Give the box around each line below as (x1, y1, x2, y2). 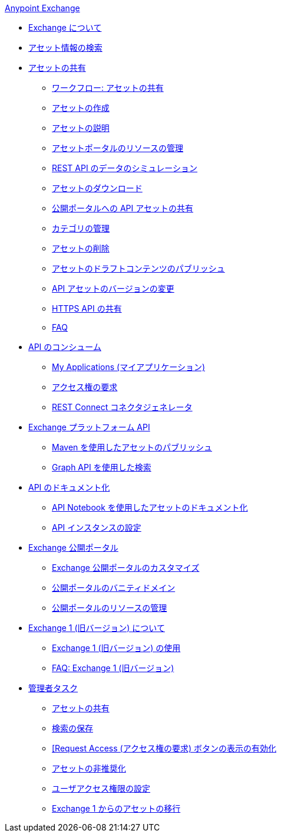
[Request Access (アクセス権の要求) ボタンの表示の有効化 (52, 743, 276, 753)
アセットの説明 (52, 123, 110, 133)
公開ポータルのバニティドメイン (52, 583, 176, 593)
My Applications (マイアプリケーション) (52, 362, 205, 372)
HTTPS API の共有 (52, 303, 122, 313)
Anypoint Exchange (5, 3, 80, 13)
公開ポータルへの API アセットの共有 (52, 203, 193, 213)
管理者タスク (28, 683, 78, 693)
